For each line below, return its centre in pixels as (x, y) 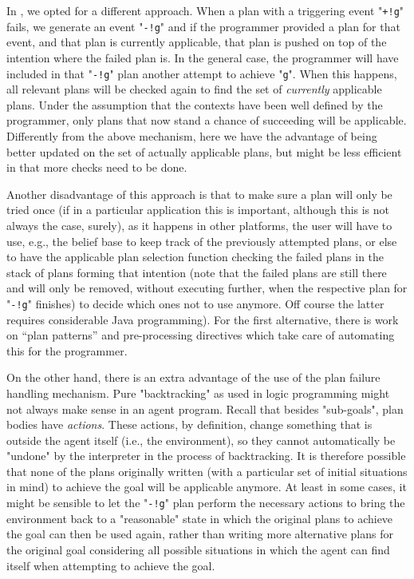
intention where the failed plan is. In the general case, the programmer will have (203, 57)
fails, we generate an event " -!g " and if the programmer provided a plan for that (203, 26)
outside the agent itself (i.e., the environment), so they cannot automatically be (201, 440)
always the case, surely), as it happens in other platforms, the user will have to (199, 225)
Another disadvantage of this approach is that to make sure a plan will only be (199, 194)
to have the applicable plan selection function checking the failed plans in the (195, 257)
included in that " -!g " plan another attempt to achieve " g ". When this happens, (202, 73)
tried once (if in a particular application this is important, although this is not (198, 210)
